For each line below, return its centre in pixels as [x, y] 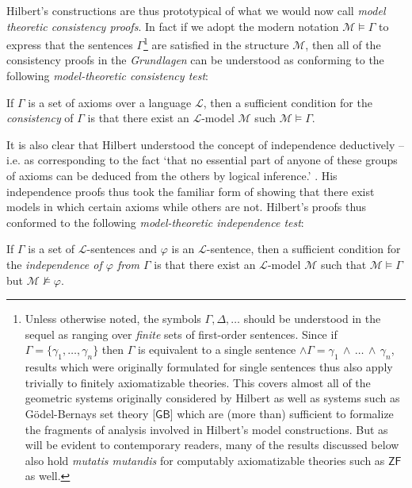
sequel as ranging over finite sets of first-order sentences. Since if [181, 334]
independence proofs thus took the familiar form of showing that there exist [191, 191]
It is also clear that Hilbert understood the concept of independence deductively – [206, 144]
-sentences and [122, 249]
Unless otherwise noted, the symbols [113, 319]
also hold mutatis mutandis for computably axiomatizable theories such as [205, 460]
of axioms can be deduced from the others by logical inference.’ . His [172, 175]
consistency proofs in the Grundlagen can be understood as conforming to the [195, 60]
